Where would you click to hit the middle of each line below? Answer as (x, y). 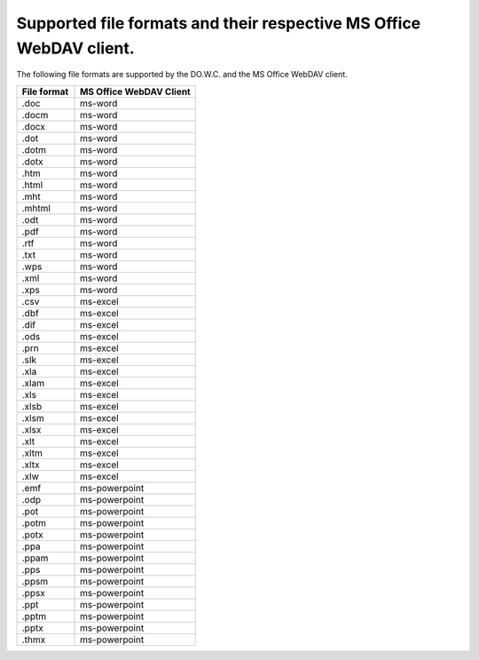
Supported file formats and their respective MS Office (219, 23)
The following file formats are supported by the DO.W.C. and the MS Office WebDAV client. (182, 75)
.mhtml (36, 208)
